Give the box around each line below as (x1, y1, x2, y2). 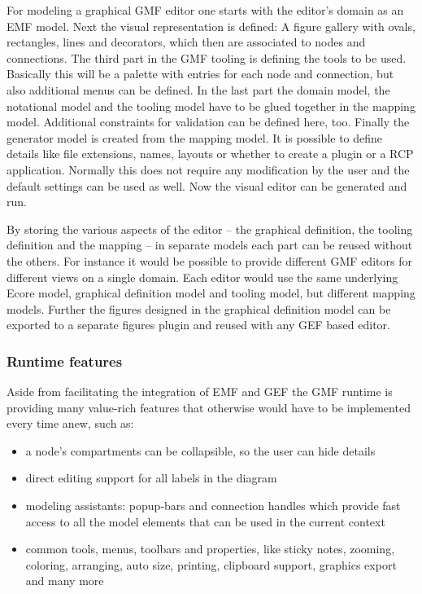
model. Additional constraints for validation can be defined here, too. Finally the (7, 113, 410, 130)
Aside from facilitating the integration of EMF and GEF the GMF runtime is (7, 383, 393, 400)
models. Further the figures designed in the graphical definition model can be (7, 300, 391, 317)
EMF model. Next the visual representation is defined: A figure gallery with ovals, (7, 17, 415, 34)
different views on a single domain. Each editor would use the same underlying (7, 268, 398, 285)
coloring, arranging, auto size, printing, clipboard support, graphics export (25, 556, 397, 573)
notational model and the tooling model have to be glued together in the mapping (7, 97, 415, 114)
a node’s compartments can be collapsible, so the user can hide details (25, 442, 376, 459)
